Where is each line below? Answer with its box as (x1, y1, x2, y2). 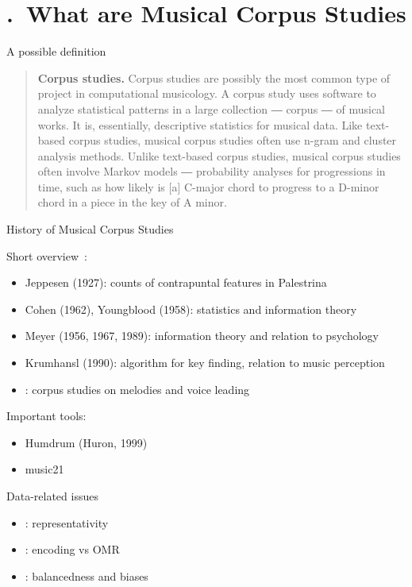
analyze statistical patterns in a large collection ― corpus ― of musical (37, 100, 386, 117)
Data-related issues (6, 488, 98, 504)
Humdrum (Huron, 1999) (25, 434, 148, 450)
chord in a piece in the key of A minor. (37, 194, 227, 210)
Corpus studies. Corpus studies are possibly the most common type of (37, 69, 391, 86)
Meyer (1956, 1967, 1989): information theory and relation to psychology (25, 327, 379, 344)
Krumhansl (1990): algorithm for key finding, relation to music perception (25, 354, 385, 371)
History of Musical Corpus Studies (6, 221, 174, 238)
